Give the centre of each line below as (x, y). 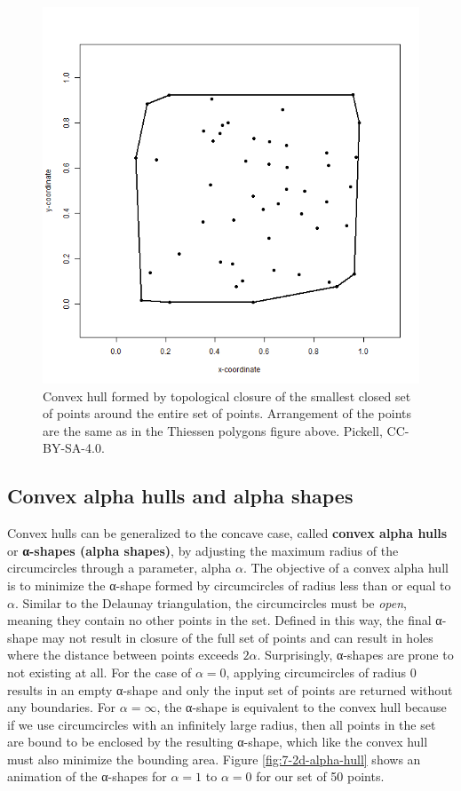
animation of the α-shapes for (87, 776)
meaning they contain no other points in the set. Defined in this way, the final (219, 620)
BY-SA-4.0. (74, 448)
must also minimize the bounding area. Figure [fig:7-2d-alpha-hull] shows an (214, 759)
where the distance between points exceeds (123, 655)
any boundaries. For (62, 707)
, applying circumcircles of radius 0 (321, 672)
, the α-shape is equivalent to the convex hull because (302, 707)
